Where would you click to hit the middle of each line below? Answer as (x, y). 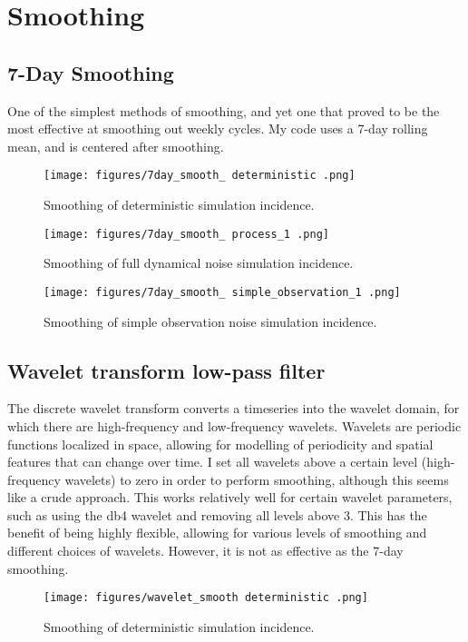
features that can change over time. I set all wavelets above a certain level (213, 462)
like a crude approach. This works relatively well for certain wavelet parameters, (230, 497)
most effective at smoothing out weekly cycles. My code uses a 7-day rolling (218, 128)
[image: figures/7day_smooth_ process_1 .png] (186, 234)
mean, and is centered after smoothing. (116, 146)
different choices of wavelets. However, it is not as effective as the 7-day (205, 551)
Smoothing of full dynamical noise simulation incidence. (199, 263)
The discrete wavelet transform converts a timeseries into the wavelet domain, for (234, 408)
